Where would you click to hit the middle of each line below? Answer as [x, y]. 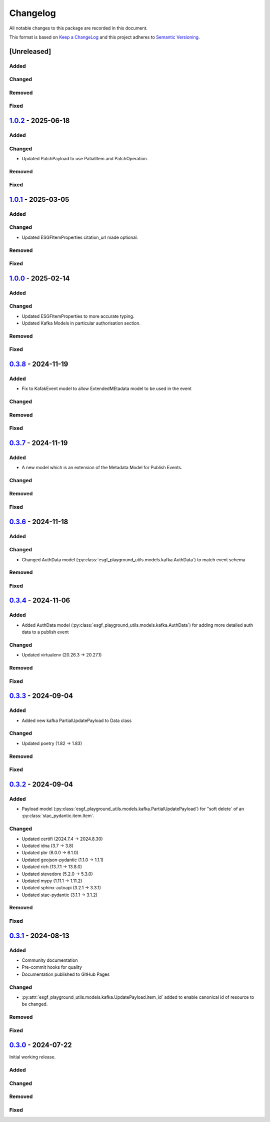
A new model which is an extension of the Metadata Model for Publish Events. [102, 468]
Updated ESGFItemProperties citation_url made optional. [80, 237]
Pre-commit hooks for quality [52, 967]
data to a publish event [45, 632]
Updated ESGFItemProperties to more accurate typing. [78, 316]
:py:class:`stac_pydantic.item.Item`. [58, 816]
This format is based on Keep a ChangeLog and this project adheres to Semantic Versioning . [104, 37]
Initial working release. [32, 1057]
